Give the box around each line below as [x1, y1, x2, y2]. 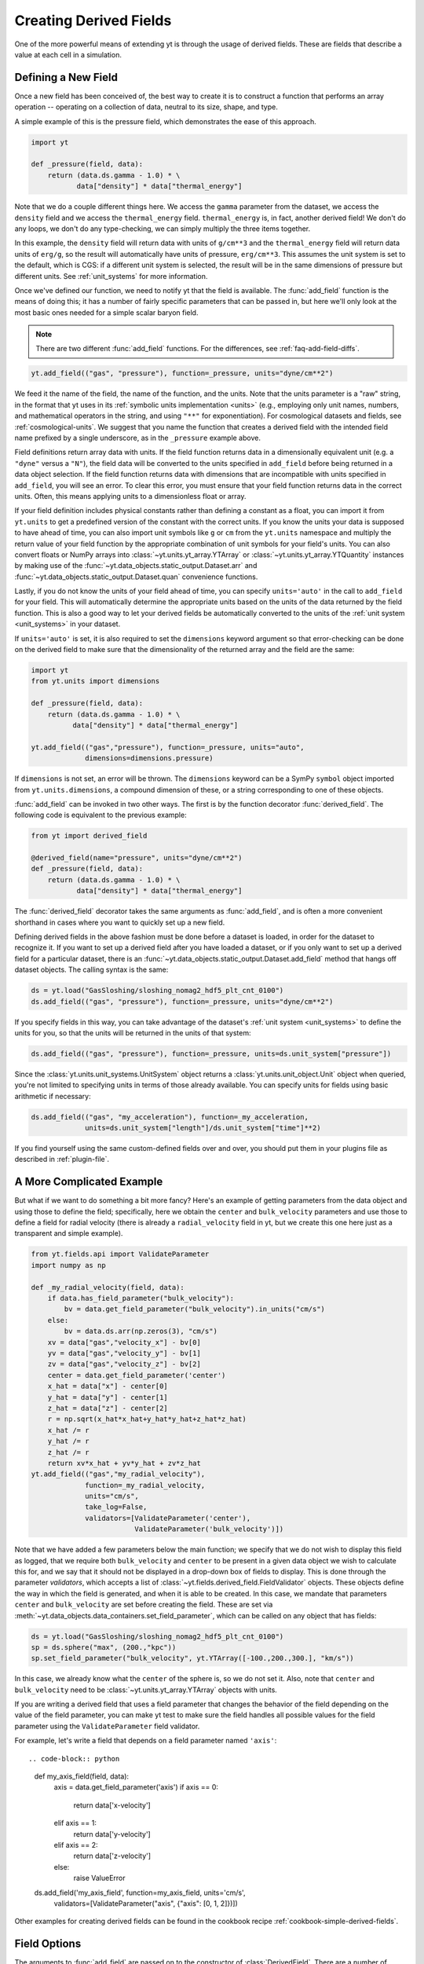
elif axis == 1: [53, 1819, 97, 1828]
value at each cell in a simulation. [14, 49, 122, 59]
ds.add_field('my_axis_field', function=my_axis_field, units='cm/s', [34, 1888, 246, 1897]
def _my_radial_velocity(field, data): [31, 1283, 185, 1292]
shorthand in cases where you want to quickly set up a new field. [14, 918, 225, 927]
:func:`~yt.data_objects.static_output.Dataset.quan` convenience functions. [14, 572, 258, 581]
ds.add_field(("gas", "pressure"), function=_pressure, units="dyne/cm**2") [31, 997, 334, 1006]
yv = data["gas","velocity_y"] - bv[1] [47, 1348, 202, 1358]
